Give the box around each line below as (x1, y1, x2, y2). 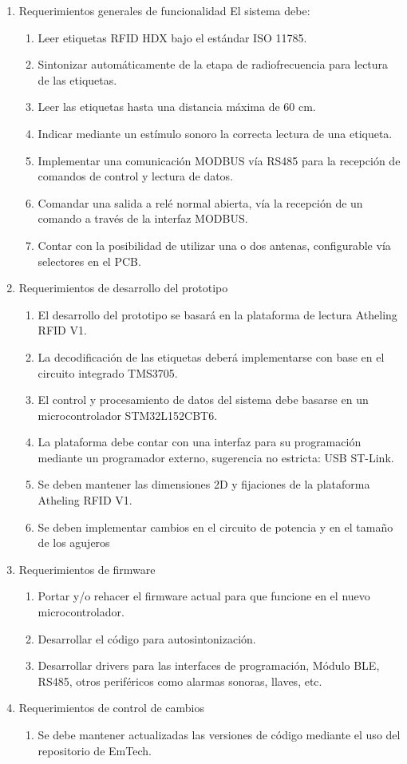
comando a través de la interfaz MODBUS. (38, 210, 248, 227)
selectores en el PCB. (38, 252, 141, 269)
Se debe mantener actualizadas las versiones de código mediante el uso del (38, 726, 401, 742)
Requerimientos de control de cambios (18, 699, 204, 716)
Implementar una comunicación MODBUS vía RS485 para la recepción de (38, 152, 401, 168)
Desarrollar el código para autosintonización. (38, 630, 256, 647)
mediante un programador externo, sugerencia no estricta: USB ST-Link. (38, 449, 394, 465)
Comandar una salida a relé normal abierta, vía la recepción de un (38, 194, 363, 211)
